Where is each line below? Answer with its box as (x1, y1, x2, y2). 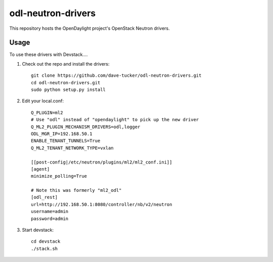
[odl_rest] (31, 194, 58, 200)
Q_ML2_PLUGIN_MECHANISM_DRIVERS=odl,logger (31, 124, 141, 130)
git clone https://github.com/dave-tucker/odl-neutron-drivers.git (31, 73, 202, 78)
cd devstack (31, 239, 61, 244)
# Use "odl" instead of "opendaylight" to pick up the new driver (31, 117, 199, 123)
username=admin (31, 208, 69, 215)
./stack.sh (31, 245, 58, 251)
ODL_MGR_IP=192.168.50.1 (31, 131, 93, 136)
